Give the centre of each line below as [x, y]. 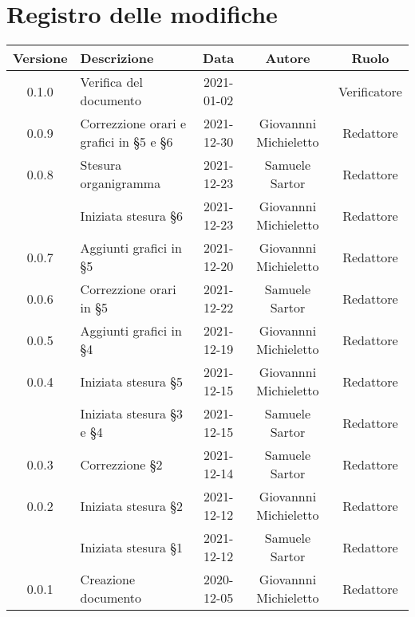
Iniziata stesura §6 [132, 215]
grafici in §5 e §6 [126, 142]
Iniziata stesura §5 [132, 381]
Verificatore [370, 91]
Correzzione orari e [133, 124]
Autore [288, 58]
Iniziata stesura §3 [132, 414]
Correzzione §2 [121, 464]
